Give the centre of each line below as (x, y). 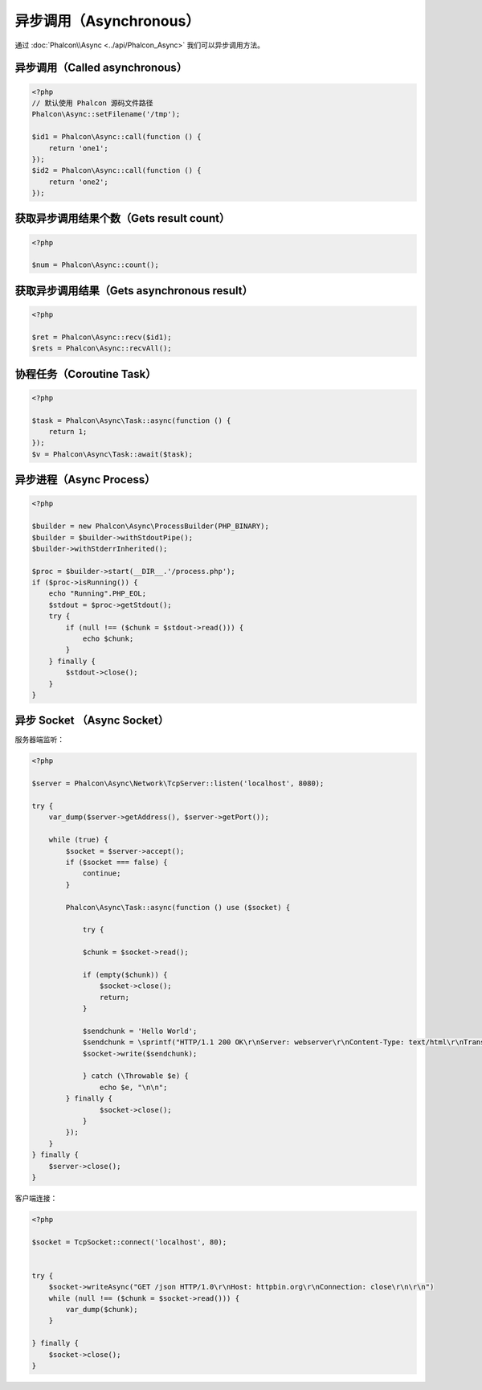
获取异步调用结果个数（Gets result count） (123, 218)
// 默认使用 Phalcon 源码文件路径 (92, 103)
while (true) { (78, 840)
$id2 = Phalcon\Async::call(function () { (116, 170)
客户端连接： (36, 1198)
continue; (102, 873)
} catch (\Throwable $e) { (135, 1076)
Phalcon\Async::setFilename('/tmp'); (106, 114)
